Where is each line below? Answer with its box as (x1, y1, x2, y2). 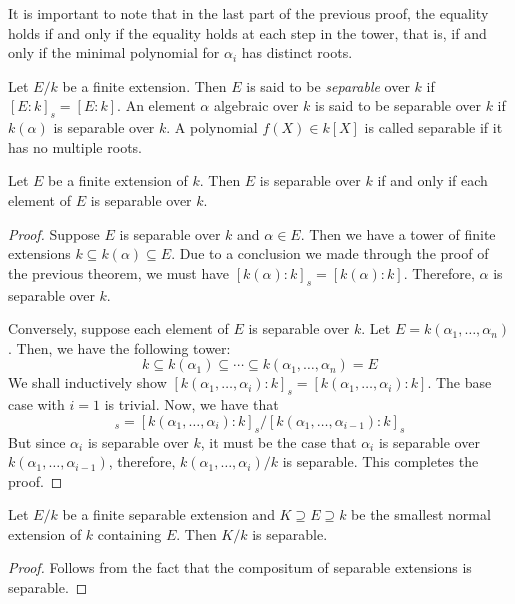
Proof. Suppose (8, 223, 100, 244)
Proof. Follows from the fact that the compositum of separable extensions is (8, 557, 472, 578)
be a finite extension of (48, 170, 188, 191)
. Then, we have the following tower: (8, 337, 231, 358)
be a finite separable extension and (62, 504, 275, 525)
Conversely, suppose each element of (8, 318, 229, 339)
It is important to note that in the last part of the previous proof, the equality (8, 3, 489, 23)
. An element (117, 95, 196, 116)
